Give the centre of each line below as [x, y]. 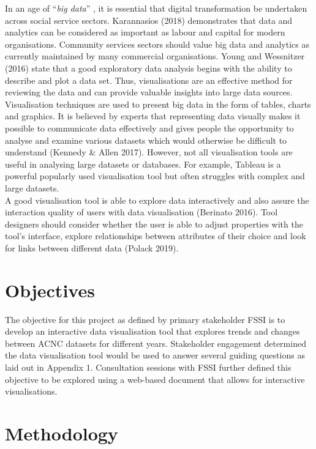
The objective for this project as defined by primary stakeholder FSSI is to [145, 319]
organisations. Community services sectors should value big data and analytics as [157, 44]
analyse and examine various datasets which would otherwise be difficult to [146, 140]
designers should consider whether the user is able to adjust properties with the [154, 224]
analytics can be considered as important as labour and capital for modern [145, 32]
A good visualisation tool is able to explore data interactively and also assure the [157, 200]
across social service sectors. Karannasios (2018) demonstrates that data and [149, 20]
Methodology [62, 433]
